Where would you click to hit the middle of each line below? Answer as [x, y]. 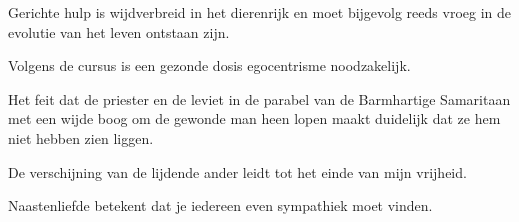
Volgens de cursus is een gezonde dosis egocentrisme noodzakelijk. [209, 65]
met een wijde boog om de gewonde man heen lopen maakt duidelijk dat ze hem [254, 118]
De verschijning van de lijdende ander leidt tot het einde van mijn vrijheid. [237, 171]
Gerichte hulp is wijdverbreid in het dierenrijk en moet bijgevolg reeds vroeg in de [259, 12]
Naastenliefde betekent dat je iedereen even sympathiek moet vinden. [220, 205]
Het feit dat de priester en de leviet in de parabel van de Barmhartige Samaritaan [259, 98]
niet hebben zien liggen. [81, 137]
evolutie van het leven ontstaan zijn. [119, 31]
